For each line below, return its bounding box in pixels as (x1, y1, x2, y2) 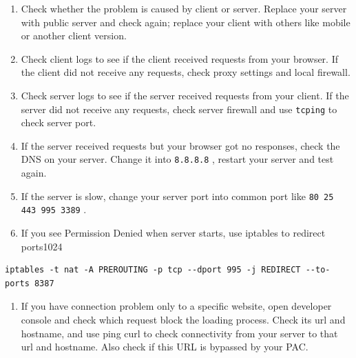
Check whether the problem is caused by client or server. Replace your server (21, 1, 347, 15)
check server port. (21, 115, 96, 130)
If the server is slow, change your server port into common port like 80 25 (21, 188, 334, 203)
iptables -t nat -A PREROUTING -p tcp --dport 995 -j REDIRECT (5, 265, 301, 275)
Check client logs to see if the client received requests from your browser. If (21, 51, 339, 66)
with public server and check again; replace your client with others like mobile (21, 14, 350, 29)
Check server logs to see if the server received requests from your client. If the (21, 88, 349, 102)
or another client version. (21, 28, 127, 43)
